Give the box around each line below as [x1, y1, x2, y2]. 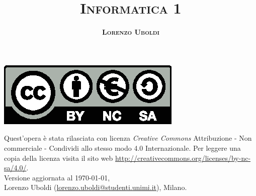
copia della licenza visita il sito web [4, 152, 113, 163]
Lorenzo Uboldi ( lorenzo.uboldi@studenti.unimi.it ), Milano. [4, 182, 187, 192]
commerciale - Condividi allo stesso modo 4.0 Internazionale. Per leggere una [4, 142, 241, 153]
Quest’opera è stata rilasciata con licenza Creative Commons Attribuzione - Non [4, 133, 252, 143]
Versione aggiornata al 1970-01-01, [4, 172, 110, 182]
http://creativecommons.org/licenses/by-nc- [115, 152, 251, 163]
